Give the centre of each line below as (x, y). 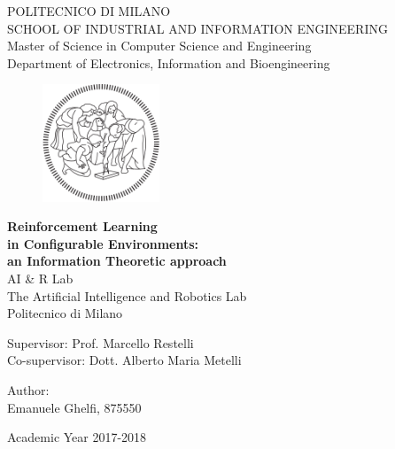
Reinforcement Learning (82, 226)
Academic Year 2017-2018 (77, 437)
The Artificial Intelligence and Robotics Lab (127, 295)
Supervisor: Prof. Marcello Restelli (101, 342)
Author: (28, 390)
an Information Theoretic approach (117, 261)
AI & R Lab (40, 279)
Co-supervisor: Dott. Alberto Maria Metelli (124, 360)
